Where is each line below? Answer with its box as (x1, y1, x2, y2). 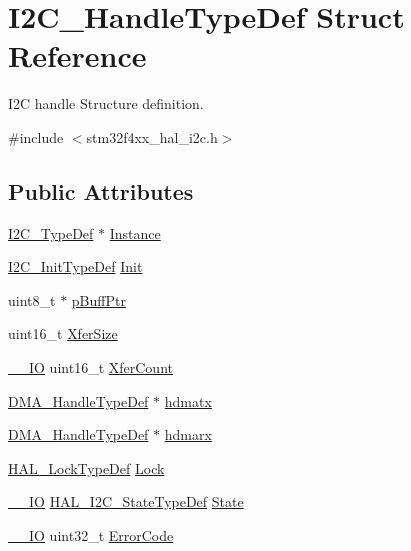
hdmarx (164, 424, 212, 445)
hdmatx (164, 390, 212, 411)
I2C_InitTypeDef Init (8, 256, 143, 277)
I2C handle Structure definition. (8, 93, 204, 114)
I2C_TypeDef (8, 222, 94, 243)
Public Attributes (8, 175, 194, 206)
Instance (109, 222, 161, 243)
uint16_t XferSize (8, 323, 118, 344)
